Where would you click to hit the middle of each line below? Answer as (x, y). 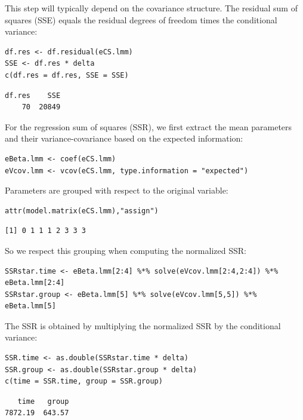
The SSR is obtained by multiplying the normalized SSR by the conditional (143, 325)
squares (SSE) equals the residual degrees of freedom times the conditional (141, 19)
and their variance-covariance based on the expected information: (124, 138)
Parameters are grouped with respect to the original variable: (117, 190)
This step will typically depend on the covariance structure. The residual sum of (151, 8)
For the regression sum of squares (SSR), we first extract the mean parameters (149, 126)
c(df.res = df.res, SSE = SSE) (67, 75)
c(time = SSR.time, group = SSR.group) (84, 381)
